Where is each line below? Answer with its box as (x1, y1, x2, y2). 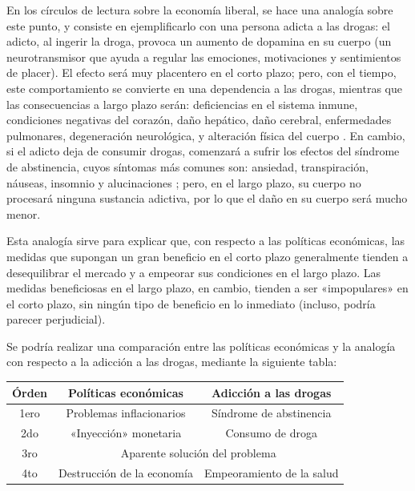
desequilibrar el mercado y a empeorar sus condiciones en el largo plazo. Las (6, 264, 381, 280)
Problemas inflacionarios (66, 404, 186, 421)
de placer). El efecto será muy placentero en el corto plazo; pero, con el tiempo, (6, 64, 397, 81)
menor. (6, 205, 41, 222)
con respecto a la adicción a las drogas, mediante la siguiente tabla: (6, 353, 337, 370)
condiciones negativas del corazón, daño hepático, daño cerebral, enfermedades (6, 111, 392, 128)
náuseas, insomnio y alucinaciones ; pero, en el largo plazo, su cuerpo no (6, 174, 361, 191)
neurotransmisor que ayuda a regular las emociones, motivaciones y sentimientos (6, 48, 401, 65)
